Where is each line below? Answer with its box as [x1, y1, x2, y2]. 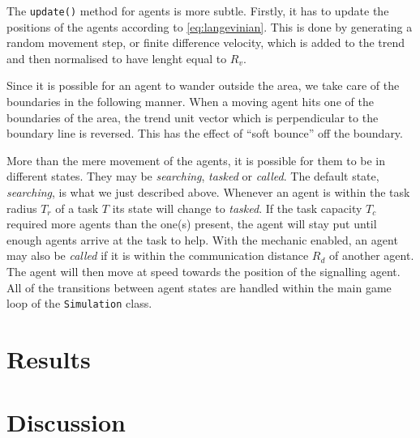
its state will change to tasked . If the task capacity [112, 199, 362, 216]
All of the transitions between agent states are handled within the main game [6, 279, 392, 296]
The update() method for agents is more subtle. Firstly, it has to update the [6, 2, 389, 19]
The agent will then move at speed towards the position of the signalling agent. [6, 262, 401, 279]
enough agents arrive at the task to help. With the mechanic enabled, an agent [6, 231, 398, 248]
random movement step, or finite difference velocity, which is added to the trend [6, 34, 405, 51]
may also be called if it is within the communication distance [6, 247, 309, 264]
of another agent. [329, 247, 414, 264]
